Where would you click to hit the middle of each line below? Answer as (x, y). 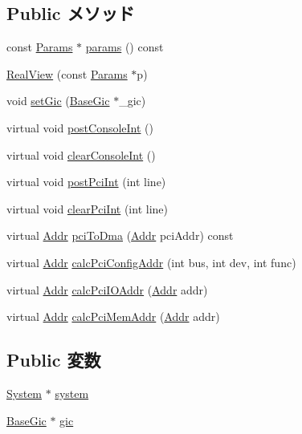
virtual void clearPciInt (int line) (87, 208)
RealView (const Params (67, 73)
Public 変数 (54, 360)
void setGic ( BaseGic (58, 101)
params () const (124, 47)
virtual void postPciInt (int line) (86, 182)
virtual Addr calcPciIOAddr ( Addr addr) (107, 289)
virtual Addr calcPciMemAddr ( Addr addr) (113, 316)
